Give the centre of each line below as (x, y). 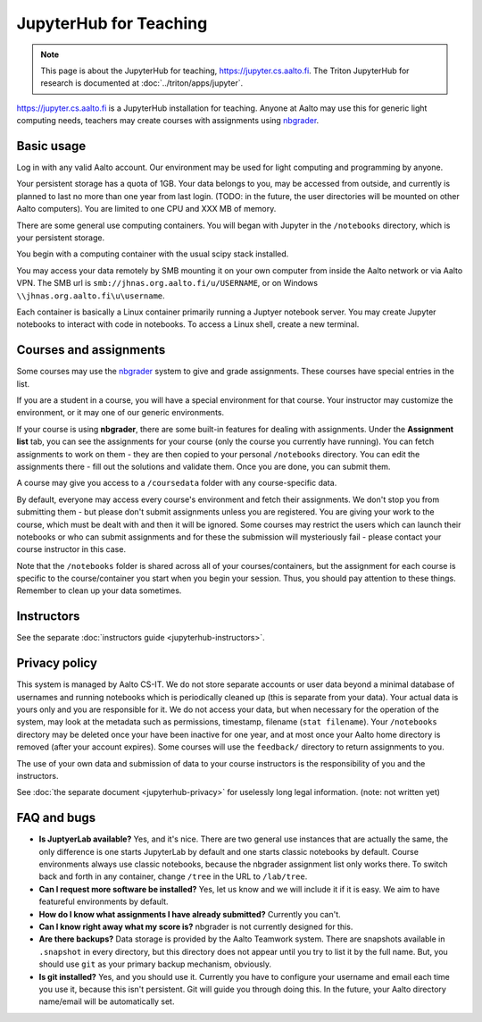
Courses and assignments (91, 350)
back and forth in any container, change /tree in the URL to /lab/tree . (173, 876)
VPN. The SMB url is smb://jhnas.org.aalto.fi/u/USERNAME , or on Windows (167, 283)
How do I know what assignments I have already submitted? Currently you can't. (190, 914)
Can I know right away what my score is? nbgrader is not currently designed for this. (196, 927)
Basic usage (51, 146)
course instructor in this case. (71, 549)
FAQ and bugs (56, 818)
